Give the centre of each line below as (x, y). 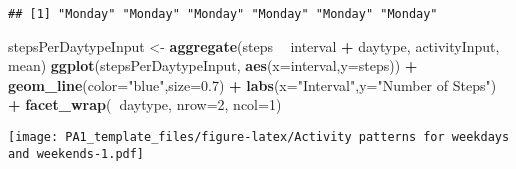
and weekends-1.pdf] (76, 153)
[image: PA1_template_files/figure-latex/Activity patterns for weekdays (259, 137)
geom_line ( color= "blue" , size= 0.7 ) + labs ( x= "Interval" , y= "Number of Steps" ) (252, 84)
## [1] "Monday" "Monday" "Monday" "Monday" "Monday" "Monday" (223, 14)
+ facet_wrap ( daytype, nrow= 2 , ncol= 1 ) (145, 104)
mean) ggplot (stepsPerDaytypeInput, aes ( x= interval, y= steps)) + (213, 65)
